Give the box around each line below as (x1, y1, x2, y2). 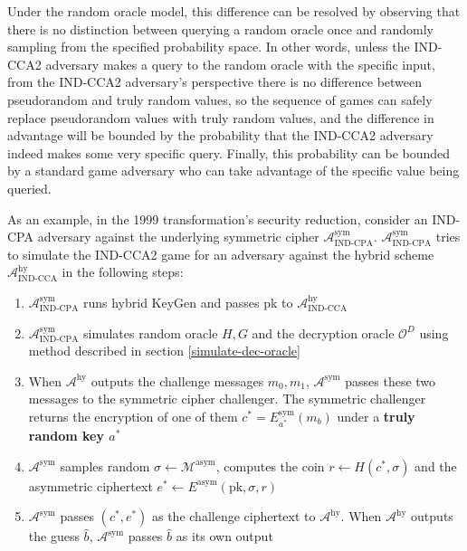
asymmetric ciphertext (28, 476, 153, 495)
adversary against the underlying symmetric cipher (37, 227, 319, 246)
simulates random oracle (82, 323, 218, 342)
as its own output (176, 527, 273, 546)
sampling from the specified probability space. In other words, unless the (7, 37, 410, 56)
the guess (28, 527, 80, 546)
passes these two (345, 371, 436, 390)
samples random (60, 456, 150, 475)
